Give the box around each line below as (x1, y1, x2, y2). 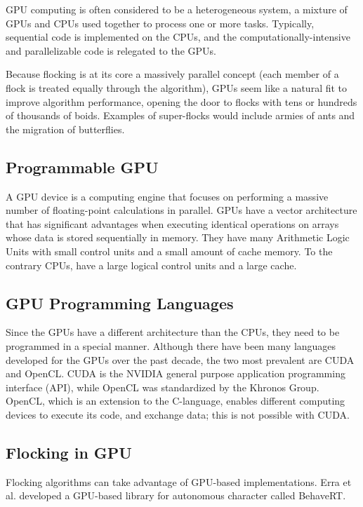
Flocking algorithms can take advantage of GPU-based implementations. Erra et (6, 474, 352, 489)
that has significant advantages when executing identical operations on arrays (6, 216, 339, 231)
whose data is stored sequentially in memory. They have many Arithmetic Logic (6, 230, 350, 245)
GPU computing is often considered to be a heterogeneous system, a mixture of (6, 2, 348, 16)
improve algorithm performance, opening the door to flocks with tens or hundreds (6, 94, 357, 109)
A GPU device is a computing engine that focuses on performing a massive (6, 189, 329, 203)
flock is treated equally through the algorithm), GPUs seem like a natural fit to (6, 80, 348, 95)
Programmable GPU (6, 156, 159, 177)
